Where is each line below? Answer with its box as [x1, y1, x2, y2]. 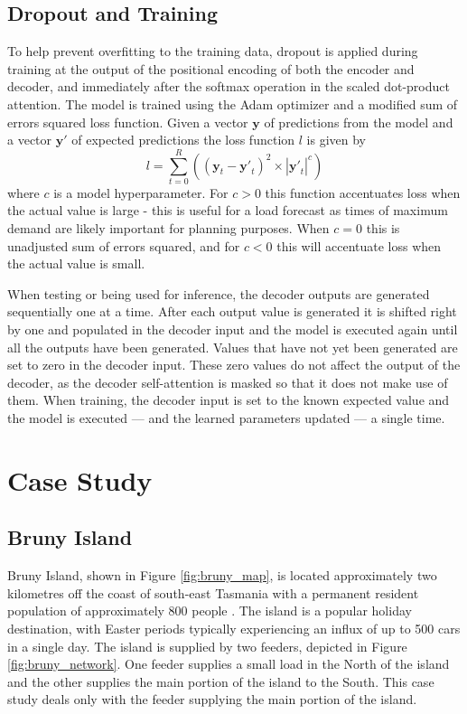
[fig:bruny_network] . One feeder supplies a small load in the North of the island [7, 654, 450, 673]
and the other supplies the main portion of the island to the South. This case [7, 672, 434, 691]
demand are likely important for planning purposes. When [7, 219, 330, 238]
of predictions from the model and [264, 112, 453, 131]
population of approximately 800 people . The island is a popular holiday [7, 601, 412, 620]
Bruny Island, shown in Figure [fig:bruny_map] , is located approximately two [7, 566, 437, 585]
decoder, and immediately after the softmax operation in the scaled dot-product [7, 77, 450, 96]
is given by [306, 130, 366, 149]
